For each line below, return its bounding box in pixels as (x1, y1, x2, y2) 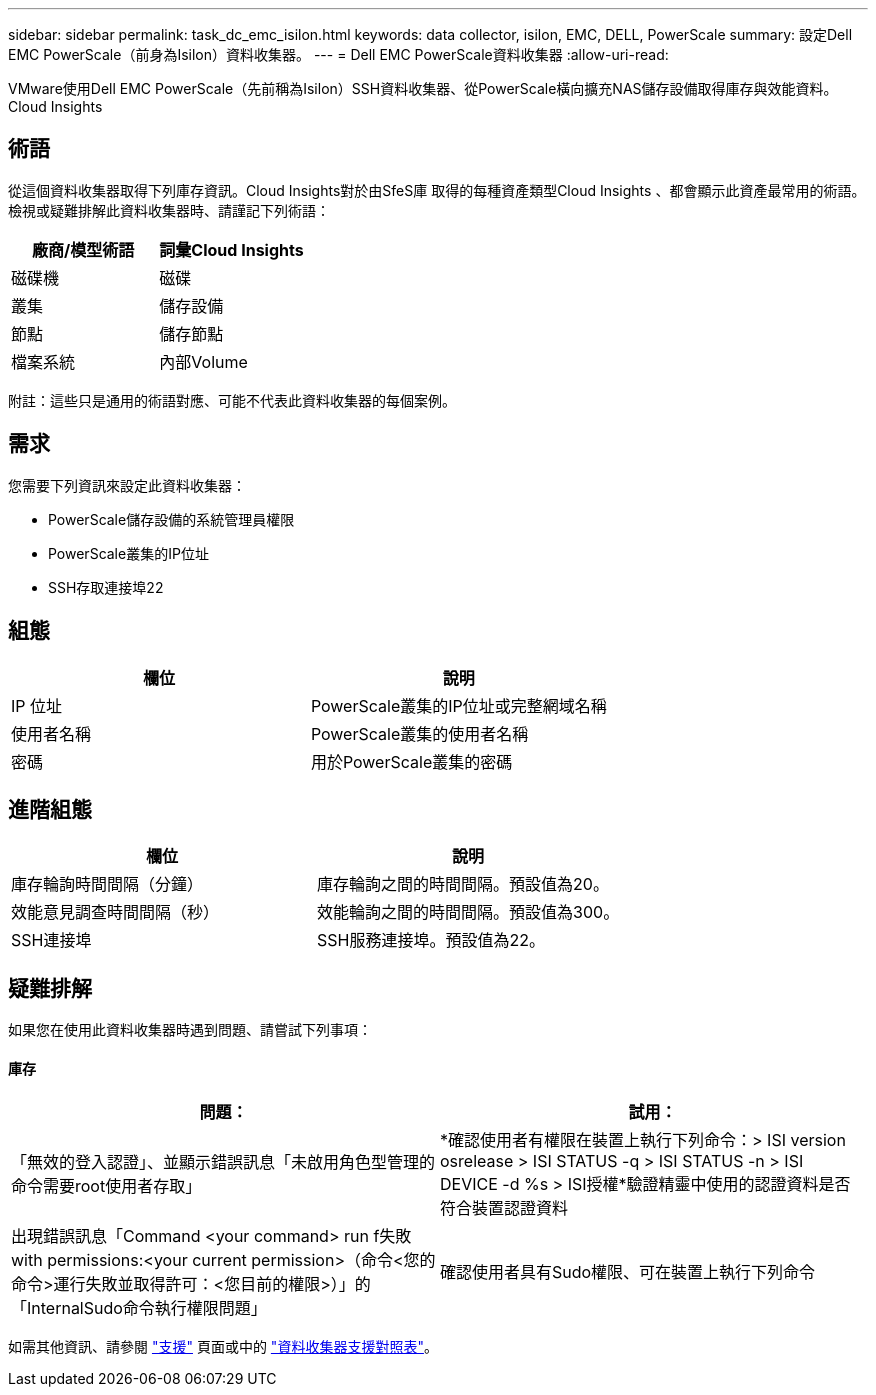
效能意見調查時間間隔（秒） (11, 902, 220, 923)
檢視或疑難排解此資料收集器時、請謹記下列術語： (8, 201, 330, 219)
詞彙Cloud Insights (159, 239, 304, 260)
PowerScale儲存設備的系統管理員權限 (48, 510, 295, 528)
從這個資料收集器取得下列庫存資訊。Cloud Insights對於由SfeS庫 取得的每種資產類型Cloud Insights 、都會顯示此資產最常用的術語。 (8, 181, 866, 199)
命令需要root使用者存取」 (11, 1176, 202, 1197)
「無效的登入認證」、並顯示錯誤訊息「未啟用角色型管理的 (11, 1152, 436, 1173)
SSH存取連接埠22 (48, 578, 164, 596)
